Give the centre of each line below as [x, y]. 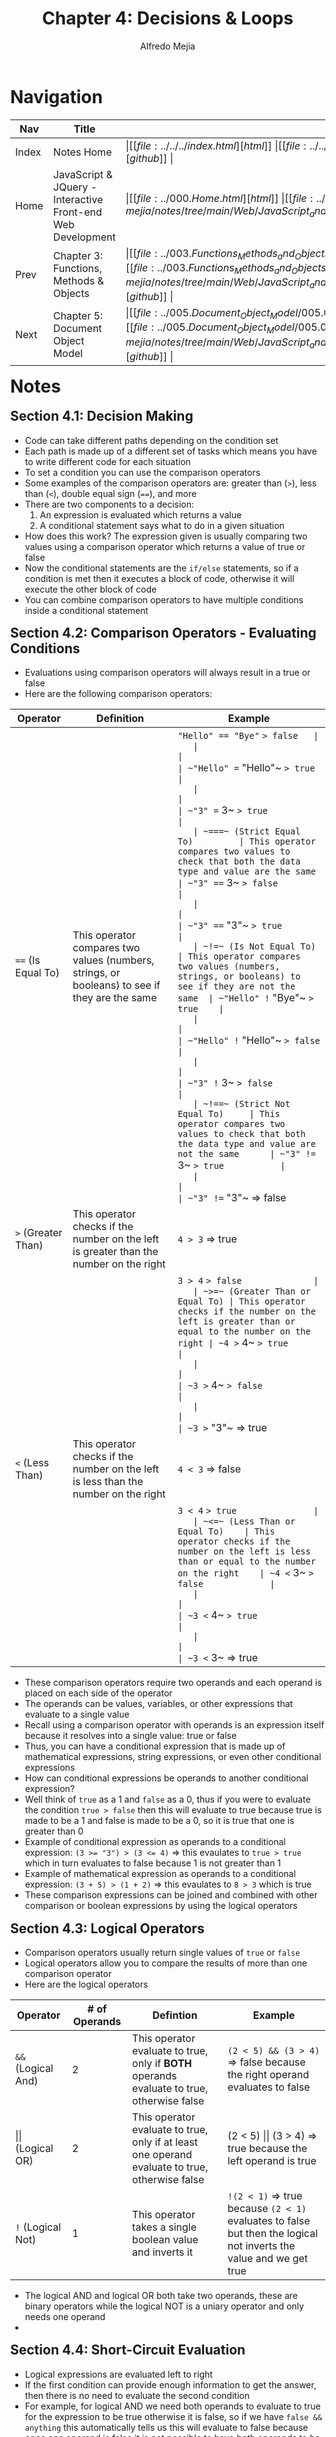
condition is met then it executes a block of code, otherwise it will [159, 578]
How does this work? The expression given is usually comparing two [166, 536]
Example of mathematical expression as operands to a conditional [160, 1874]
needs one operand [65, 2316]
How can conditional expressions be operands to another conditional [166, 1778]
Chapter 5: [78, 315]
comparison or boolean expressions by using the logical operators [161, 1906]
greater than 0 [54, 1831]
